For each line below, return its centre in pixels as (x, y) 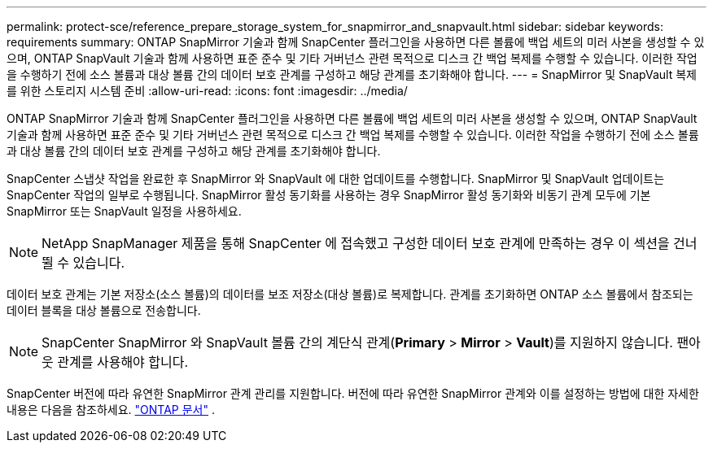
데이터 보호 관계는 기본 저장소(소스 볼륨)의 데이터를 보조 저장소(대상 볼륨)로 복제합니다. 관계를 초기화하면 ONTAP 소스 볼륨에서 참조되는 (350, 294)
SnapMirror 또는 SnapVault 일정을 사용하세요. (124, 211)
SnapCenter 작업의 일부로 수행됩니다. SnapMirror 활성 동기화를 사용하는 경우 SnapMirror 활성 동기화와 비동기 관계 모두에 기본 (329, 195)
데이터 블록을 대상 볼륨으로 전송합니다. (104, 310)
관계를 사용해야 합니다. (123, 362)
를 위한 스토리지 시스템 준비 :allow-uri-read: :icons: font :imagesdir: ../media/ (207, 91)
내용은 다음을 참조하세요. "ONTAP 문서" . (111, 410)
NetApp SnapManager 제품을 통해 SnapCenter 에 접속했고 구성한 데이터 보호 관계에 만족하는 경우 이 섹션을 (356, 243)
